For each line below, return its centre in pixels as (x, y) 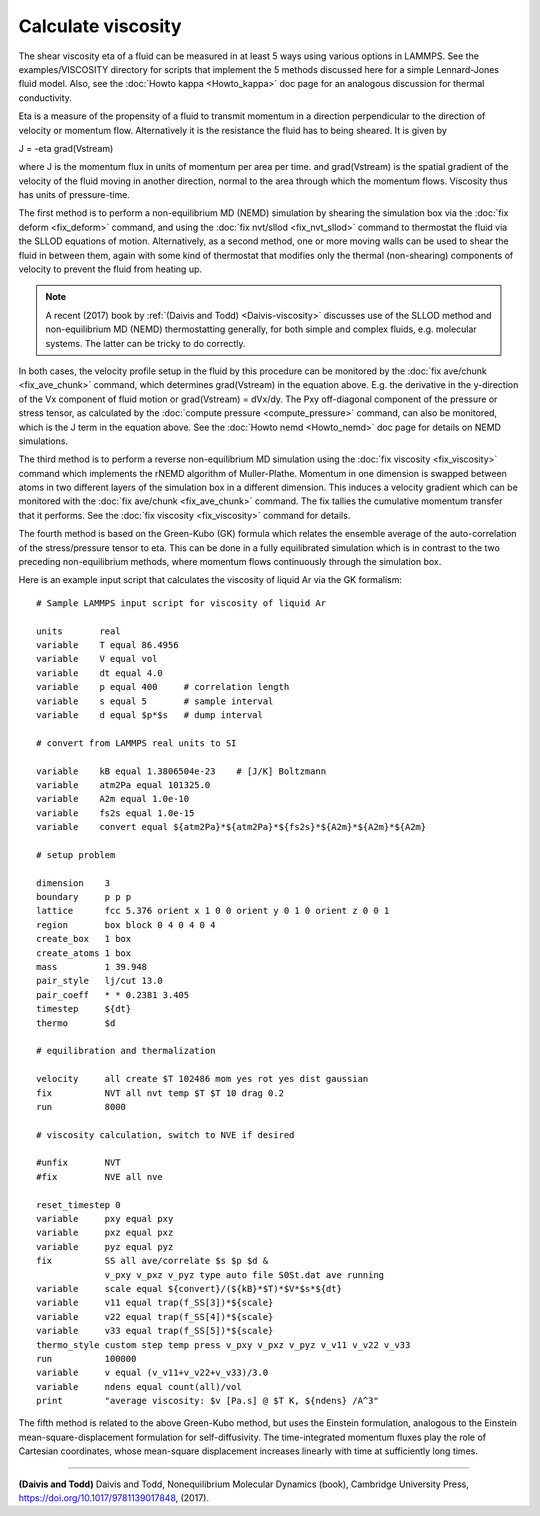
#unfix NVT (78, 1163)
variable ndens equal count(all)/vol (139, 1386)
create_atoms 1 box (84, 953)
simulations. (43, 441)
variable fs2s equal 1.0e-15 (115, 813)
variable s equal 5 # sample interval (155, 701)
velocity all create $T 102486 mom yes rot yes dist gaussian (202, 1079)
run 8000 (81, 1106)
